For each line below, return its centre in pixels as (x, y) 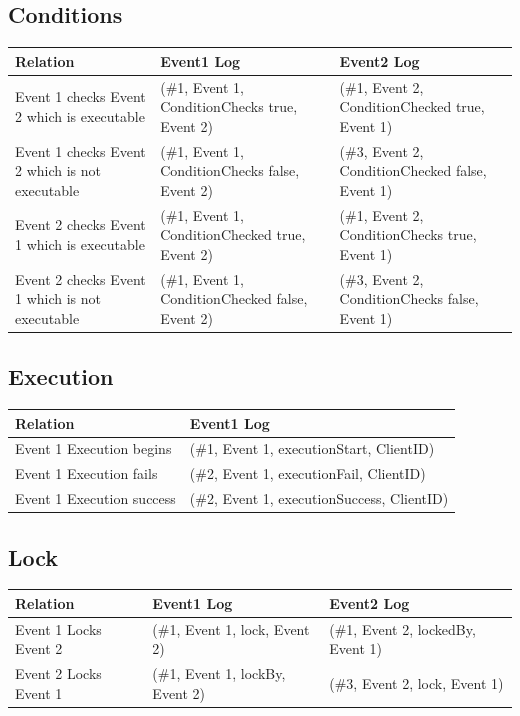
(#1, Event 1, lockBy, (219, 673)
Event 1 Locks (58, 628)
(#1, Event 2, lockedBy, (402, 628)
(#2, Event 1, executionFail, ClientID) (307, 473)
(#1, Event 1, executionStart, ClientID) (312, 448)
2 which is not (58, 170)
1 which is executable (80, 244)
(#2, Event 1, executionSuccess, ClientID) (319, 498)
